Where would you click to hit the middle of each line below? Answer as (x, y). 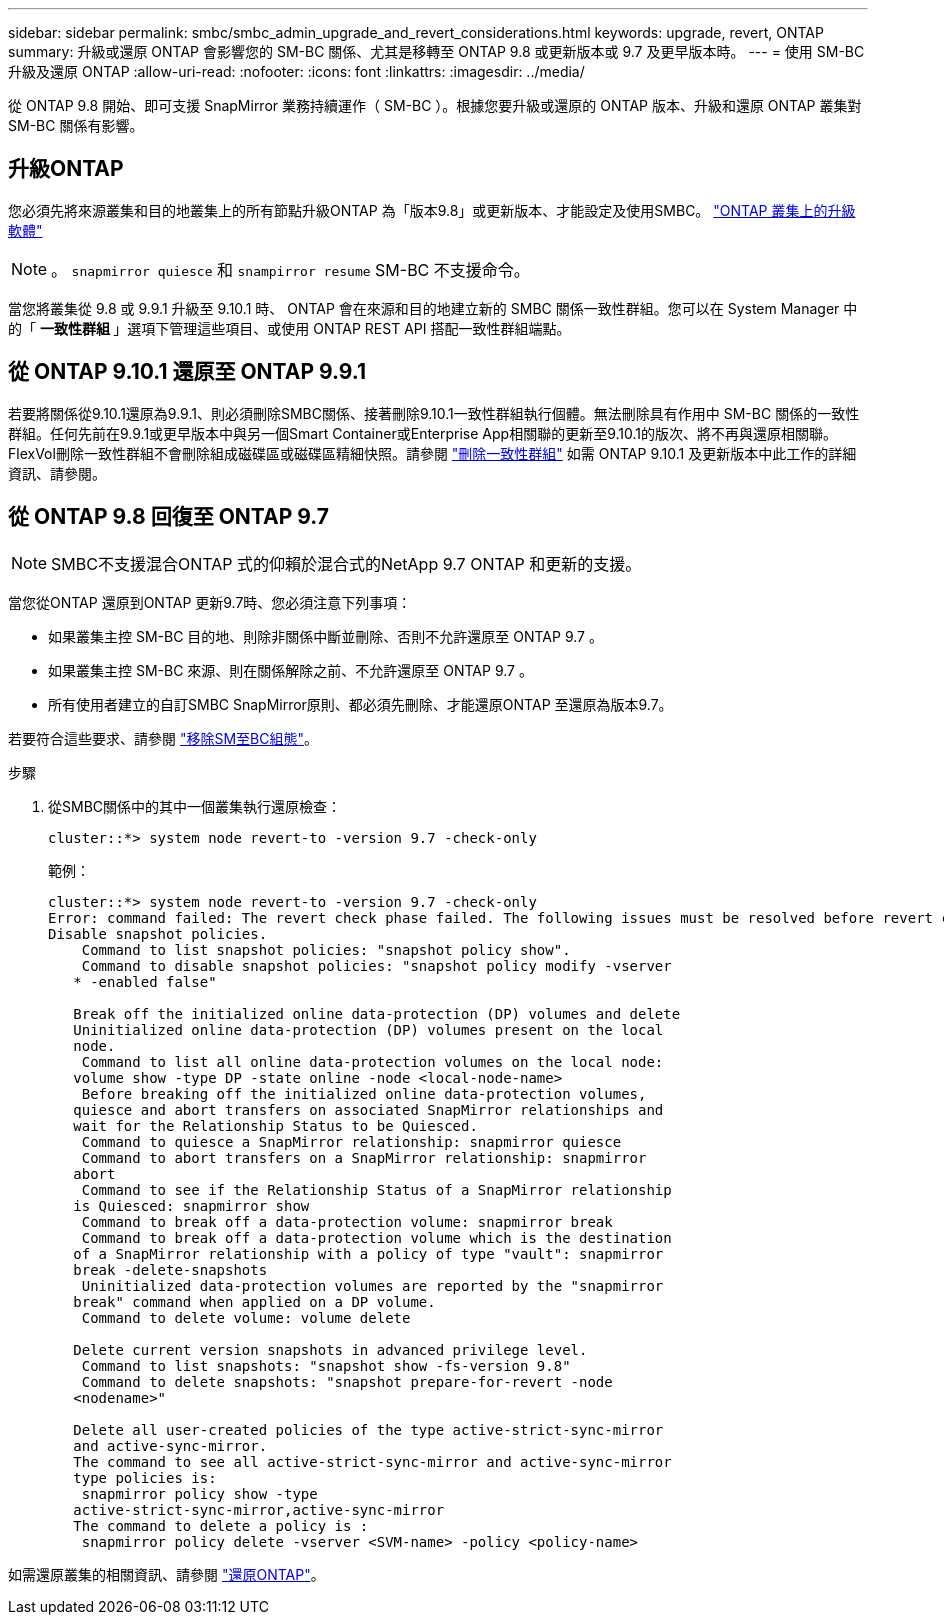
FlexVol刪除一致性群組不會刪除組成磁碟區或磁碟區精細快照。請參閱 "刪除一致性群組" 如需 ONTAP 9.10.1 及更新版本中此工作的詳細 (432, 453)
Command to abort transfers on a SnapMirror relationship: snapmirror (364, 1157)
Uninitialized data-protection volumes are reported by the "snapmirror (372, 1285)
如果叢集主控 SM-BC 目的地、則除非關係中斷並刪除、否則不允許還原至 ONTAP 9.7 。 (325, 636)
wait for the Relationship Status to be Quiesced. (275, 1125)
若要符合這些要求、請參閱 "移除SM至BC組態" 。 (163, 738)
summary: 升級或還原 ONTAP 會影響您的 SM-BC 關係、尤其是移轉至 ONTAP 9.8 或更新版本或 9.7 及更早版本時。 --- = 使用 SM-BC (436, 51)
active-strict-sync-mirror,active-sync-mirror (259, 1509)
